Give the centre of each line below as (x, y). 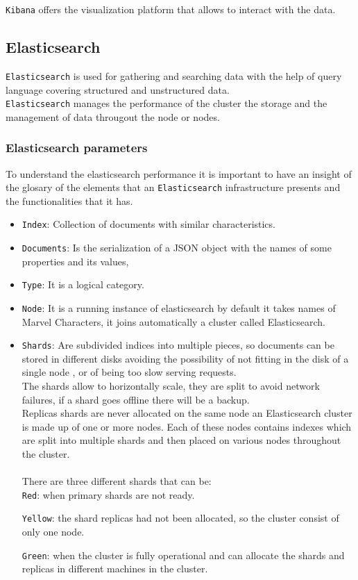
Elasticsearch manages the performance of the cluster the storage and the (167, 103)
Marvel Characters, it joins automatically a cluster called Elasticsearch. (173, 321)
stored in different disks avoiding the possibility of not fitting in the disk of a (185, 358)
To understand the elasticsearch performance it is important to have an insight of (179, 173)
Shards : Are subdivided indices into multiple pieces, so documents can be (178, 345)
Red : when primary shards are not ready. (108, 494)
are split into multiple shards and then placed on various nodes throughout (181, 440)
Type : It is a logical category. (83, 284)
